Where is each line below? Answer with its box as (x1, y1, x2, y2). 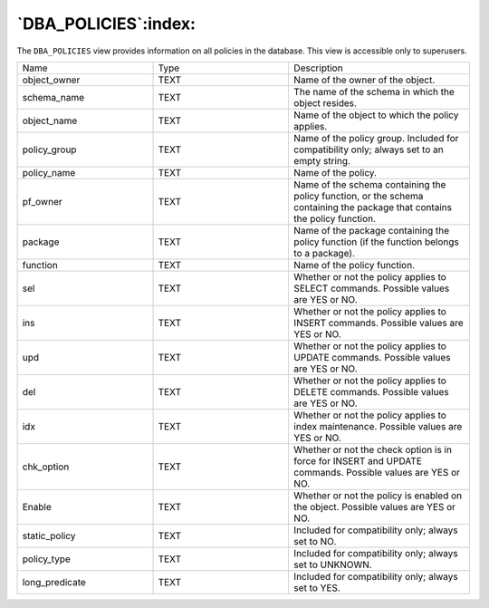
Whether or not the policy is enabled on (293, 489, 463, 502)
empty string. (293, 154, 350, 167)
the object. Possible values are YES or (293, 500, 456, 513)
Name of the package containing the (293, 224, 450, 236)
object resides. (293, 96, 358, 109)
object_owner (22, 73, 81, 86)
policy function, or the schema (293, 189, 424, 202)
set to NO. (293, 535, 337, 547)
